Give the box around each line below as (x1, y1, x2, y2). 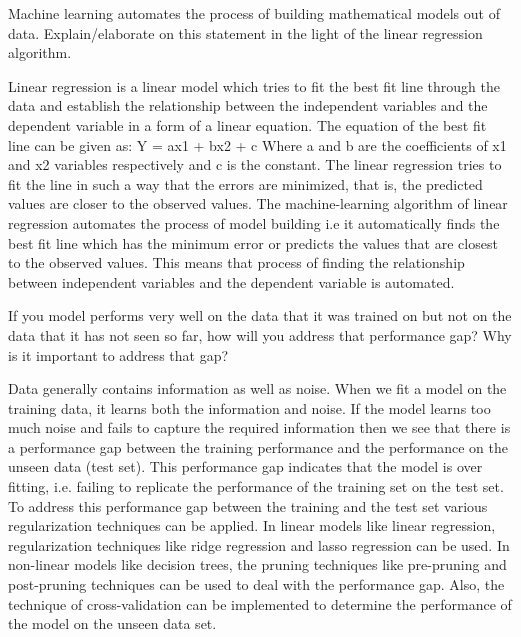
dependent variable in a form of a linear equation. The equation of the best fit (8, 114, 487, 135)
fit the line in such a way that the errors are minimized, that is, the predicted (8, 173, 483, 194)
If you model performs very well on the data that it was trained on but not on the (8, 305, 512, 326)
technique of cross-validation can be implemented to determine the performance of (8, 593, 512, 614)
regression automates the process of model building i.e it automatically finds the (8, 212, 500, 233)
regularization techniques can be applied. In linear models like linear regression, (8, 515, 496, 536)
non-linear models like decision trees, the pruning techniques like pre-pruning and (8, 554, 507, 575)
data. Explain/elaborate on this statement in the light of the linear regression (8, 22, 483, 43)
